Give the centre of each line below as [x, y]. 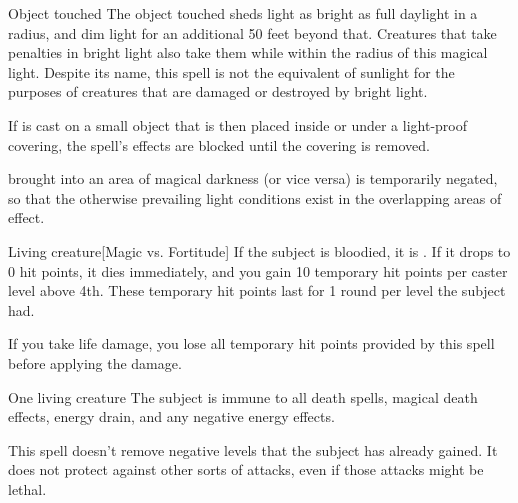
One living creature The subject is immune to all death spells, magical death [243, 396]
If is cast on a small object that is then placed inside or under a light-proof [238, 124]
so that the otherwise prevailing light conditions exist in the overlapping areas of [255, 197]
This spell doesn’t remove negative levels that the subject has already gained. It [253, 449]
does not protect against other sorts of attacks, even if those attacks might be [246, 469]
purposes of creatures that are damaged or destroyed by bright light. [218, 91]
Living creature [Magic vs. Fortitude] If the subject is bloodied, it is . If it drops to [259, 250]
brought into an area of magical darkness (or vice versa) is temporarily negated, [253, 178]
